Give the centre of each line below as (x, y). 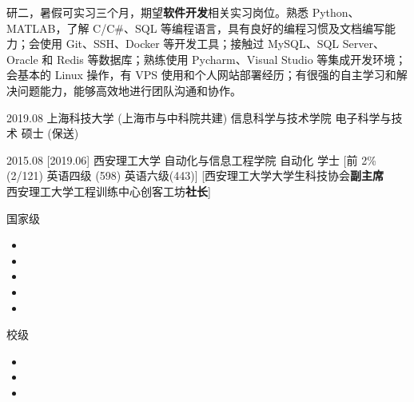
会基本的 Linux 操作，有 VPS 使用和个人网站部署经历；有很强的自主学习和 (201, 75)
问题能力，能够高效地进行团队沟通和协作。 (129, 90)
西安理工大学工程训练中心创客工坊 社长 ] (109, 191)
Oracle (22, 59)
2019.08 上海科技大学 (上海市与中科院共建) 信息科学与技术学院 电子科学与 (199, 117)
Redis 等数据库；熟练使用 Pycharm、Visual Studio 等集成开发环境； (232, 59)
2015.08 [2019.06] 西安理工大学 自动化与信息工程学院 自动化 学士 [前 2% (191, 159)
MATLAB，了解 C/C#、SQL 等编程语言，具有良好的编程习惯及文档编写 (196, 28)
